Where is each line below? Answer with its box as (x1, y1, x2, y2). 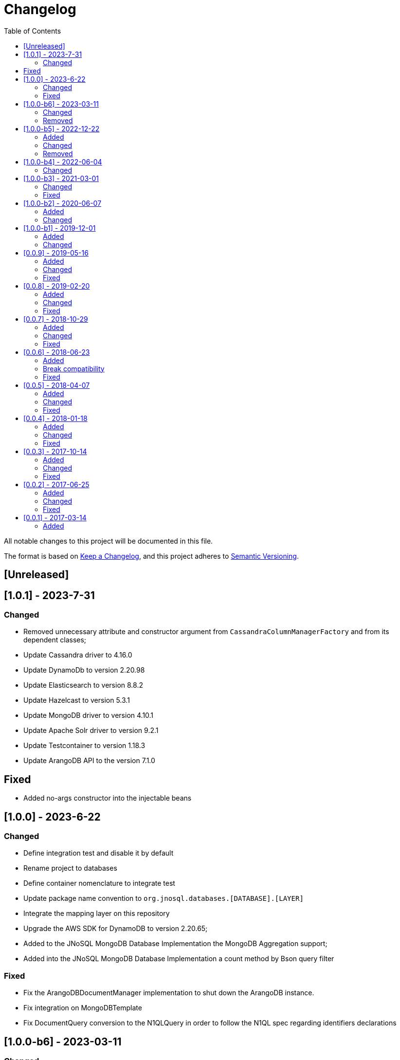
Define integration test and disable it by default (23, 849, 174, 858)
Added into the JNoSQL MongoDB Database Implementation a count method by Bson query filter (23, 954, 334, 963)
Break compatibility (43, 364, 105, 373)
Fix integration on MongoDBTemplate (23, 1004, 142, 1012)
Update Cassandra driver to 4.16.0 (23, 651, 132, 659)
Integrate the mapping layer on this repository (23, 909, 170, 918)
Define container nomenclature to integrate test (23, 879, 175, 888)
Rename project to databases (23, 864, 117, 873)
